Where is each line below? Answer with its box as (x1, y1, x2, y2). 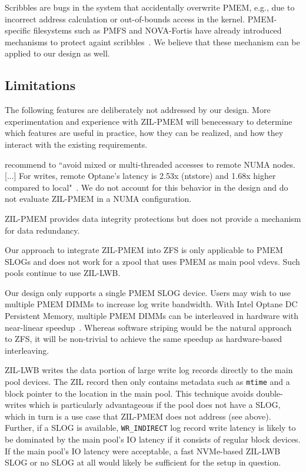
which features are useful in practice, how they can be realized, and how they (5, 127, 284, 139)
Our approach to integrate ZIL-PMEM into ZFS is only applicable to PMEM (5, 244, 283, 256)
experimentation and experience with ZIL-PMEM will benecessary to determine (5, 115, 292, 127)
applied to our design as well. (5, 47, 110, 59)
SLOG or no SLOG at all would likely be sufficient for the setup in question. (5, 456, 281, 468)
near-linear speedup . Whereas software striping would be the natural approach (5, 321, 292, 333)
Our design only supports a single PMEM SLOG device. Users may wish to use (5, 286, 291, 298)
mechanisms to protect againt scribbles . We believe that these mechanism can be (5, 35, 300, 48)
